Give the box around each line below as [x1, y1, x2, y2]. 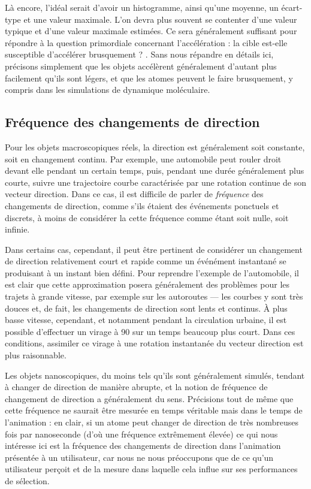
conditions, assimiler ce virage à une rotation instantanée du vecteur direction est [5, 337, 304, 349]
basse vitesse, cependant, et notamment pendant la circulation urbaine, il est [5, 313, 287, 326]
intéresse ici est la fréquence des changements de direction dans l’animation [5, 439, 281, 452]
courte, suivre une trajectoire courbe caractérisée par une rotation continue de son [5, 176, 307, 188]
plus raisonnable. [5, 349, 67, 361]
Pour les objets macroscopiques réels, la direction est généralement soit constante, [5, 140, 305, 153]
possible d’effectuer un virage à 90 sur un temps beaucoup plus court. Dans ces [5, 325, 295, 337]
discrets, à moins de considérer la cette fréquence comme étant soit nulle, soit [5, 211, 289, 224]
